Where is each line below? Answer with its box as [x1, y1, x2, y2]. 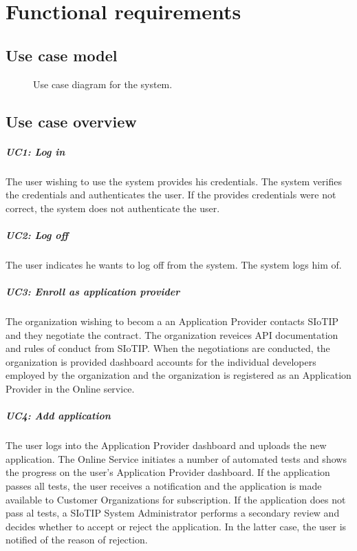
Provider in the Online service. [6, 381, 135, 395]
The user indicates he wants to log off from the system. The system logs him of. [6, 257, 342, 271]
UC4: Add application [6, 408, 111, 423]
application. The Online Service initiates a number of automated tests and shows [6, 451, 347, 466]
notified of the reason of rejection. [6, 532, 148, 547]
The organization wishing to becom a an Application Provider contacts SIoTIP [6, 314, 339, 329]
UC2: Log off [6, 227, 69, 242]
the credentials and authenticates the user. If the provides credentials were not [6, 187, 336, 202]
